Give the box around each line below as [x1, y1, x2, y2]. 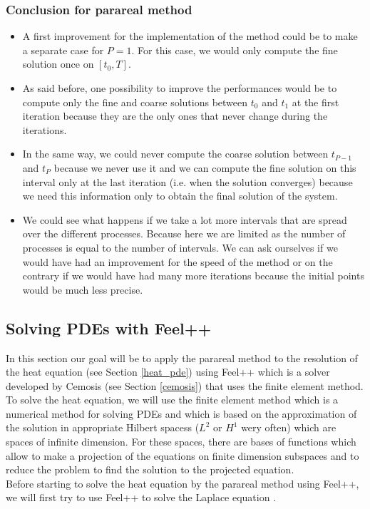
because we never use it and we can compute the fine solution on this [53, 160, 356, 175]
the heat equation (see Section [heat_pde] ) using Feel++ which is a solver [6, 364, 330, 379]
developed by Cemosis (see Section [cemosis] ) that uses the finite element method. [6, 378, 364, 393]
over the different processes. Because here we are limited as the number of [22, 226, 346, 241]
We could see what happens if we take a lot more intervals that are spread [22, 212, 347, 227]
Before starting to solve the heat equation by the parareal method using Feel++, [6, 475, 359, 490]
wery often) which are [241, 420, 336, 435]
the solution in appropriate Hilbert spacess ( [6, 420, 200, 435]
